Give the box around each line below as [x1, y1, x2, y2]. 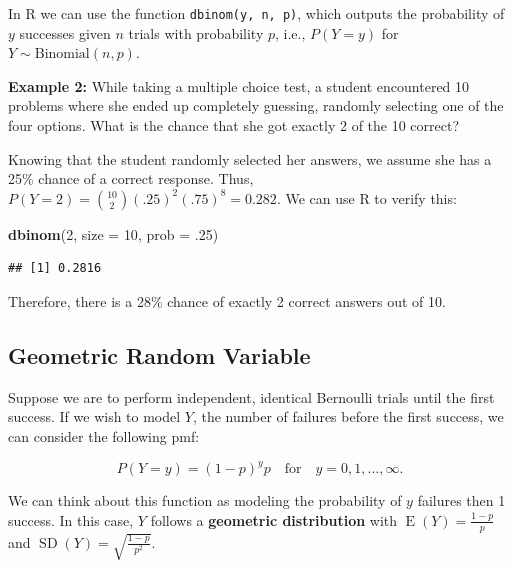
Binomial [34, 47, 90, 62]
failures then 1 [417, 490, 506, 511]
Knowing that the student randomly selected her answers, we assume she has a [8, 148, 492, 169]
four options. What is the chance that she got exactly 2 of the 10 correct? [8, 115, 460, 136]
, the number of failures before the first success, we [192, 406, 504, 427]
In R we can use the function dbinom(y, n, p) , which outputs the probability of [8, 3, 505, 23]
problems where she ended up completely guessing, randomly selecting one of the [8, 95, 504, 116]
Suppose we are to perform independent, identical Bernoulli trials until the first [8, 386, 495, 407]
